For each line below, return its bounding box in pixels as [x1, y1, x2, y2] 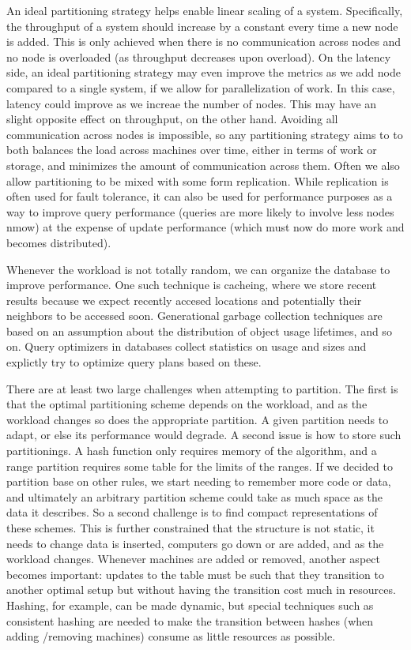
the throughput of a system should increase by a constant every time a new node [6, 17, 398, 34]
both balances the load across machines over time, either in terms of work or [6, 141, 377, 158]
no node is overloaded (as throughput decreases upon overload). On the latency [6, 48, 391, 65]
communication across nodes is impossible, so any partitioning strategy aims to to [6, 126, 403, 142]
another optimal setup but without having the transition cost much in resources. [6, 581, 396, 598]
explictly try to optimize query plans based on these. [6, 354, 262, 370]
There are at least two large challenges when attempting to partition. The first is [6, 380, 398, 396]
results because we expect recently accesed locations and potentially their [6, 291, 362, 308]
